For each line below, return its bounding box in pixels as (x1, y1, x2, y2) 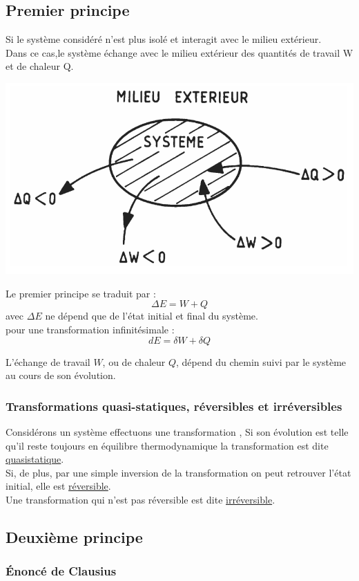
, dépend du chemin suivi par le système (176, 354, 347, 369)
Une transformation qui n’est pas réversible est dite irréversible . (6, 492, 275, 506)
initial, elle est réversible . (6, 479, 111, 493)
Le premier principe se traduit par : (6, 286, 156, 300)
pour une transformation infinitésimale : (6, 322, 175, 336)
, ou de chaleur (102, 354, 166, 369)
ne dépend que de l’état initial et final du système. (45, 308, 258, 323)
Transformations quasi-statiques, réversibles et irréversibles (6, 397, 342, 414)
